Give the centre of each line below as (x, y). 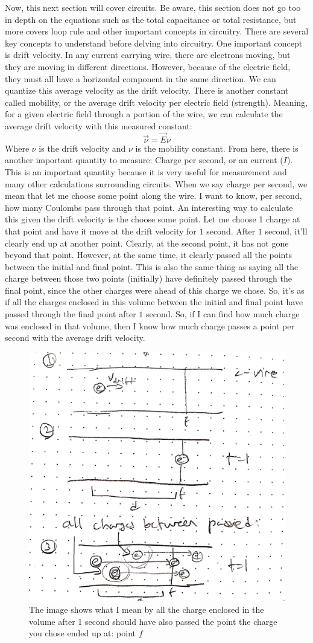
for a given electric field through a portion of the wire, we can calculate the (144, 114)
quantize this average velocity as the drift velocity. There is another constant (147, 90)
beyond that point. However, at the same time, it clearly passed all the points (148, 255)
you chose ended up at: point (83, 633)
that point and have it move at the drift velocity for (101, 231)
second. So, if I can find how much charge (223, 314)
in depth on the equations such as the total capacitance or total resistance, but (151, 19)
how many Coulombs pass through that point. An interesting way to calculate (149, 207)
